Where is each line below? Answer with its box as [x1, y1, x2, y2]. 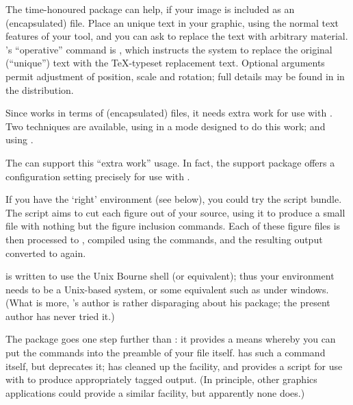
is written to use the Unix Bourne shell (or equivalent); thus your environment [5, 269, 335, 283]
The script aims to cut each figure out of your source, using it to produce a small [5, 205, 345, 219]
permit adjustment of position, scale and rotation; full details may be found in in [5, 69, 345, 83]
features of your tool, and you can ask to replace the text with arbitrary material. [5, 29, 348, 43]
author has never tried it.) [5, 308, 115, 323]
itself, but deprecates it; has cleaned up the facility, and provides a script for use [5, 358, 343, 373]
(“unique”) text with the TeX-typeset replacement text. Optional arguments [5, 56, 325, 70]
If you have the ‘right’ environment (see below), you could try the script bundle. [5, 192, 342, 206]
